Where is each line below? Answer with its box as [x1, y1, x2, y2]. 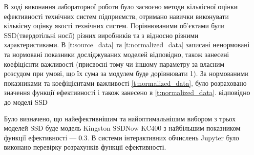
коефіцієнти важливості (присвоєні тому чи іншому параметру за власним [4, 58, 225, 69]
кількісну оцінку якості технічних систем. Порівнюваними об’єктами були [4, 20, 225, 31]
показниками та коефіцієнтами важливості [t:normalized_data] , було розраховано [4, 77, 247, 88]
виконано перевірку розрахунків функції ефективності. [4, 142, 166, 152]
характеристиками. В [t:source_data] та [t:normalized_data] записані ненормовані [4, 39, 250, 50]
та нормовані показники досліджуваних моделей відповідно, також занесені [4, 49, 229, 59]
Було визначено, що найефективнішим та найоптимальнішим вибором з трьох [4, 113, 236, 123]
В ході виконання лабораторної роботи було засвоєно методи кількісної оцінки [4, 1, 238, 11]
